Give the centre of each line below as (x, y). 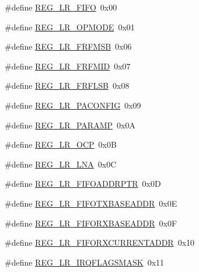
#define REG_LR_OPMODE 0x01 (70, 27)
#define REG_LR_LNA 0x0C (61, 164)
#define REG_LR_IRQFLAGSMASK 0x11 (85, 262)
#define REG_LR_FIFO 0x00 (61, 7)
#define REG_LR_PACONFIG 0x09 (73, 105)
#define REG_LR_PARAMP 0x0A (70, 125)
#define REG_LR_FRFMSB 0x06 (68, 46)
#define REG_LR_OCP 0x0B (61, 144)
